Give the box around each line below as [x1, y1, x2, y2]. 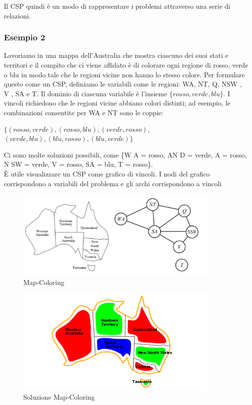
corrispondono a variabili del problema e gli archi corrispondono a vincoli [4, 178, 222, 188]
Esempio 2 [4, 31, 45, 43]
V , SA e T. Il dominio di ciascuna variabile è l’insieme [4, 88, 168, 98]
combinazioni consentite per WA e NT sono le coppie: [4, 107, 164, 117]
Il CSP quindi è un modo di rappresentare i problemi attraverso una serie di [4, 1, 231, 11]
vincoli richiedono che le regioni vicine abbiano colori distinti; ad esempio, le [4, 98, 231, 108]
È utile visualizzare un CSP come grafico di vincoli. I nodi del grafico [4, 168, 210, 178]
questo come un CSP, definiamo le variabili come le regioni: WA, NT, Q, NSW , [4, 79, 242, 89]
